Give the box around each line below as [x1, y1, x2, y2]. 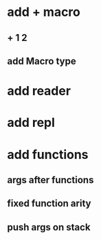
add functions [7, 146, 89, 162]
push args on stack [7, 221, 91, 233]
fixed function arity [7, 198, 91, 209]
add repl [7, 115, 55, 130]
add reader [7, 83, 71, 99]
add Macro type [7, 55, 77, 67]
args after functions [7, 174, 94, 186]
